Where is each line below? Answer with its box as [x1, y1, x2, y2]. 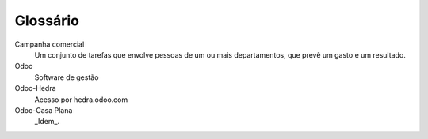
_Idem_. [34, 117, 60, 126]
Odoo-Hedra [14, 84, 56, 93]
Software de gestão [34, 72, 99, 82]
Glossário [14, 12, 79, 29]
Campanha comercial [14, 39, 85, 49]
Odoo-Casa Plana [14, 105, 73, 115]
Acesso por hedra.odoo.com [34, 95, 128, 104]
